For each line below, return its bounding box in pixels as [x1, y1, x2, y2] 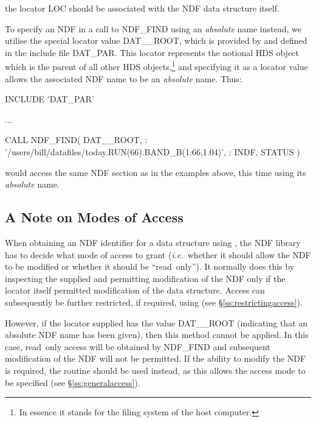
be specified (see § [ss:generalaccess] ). [5, 376, 140, 389]
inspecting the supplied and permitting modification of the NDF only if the [5, 272, 286, 284]
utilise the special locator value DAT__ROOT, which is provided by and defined [5, 34, 307, 47]
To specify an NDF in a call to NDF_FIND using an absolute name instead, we [5, 22, 301, 35]
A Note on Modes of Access [5, 208, 184, 227]
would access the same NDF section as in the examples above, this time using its [5, 166, 306, 178]
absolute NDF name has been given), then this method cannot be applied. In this [5, 328, 309, 341]
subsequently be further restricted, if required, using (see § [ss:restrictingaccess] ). [5, 295, 303, 308]
